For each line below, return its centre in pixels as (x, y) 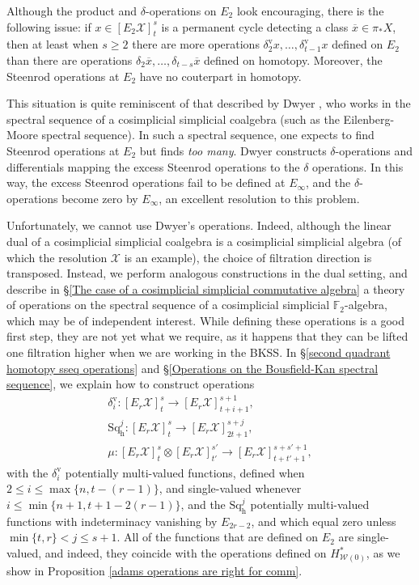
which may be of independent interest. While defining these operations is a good (205, 320)
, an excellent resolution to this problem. (259, 198)
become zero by (100, 198)
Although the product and (72, 11)
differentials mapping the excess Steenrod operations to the (153, 166)
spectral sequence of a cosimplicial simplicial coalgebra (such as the (173, 119)
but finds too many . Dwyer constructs (233, 150)
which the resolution (57, 257)
